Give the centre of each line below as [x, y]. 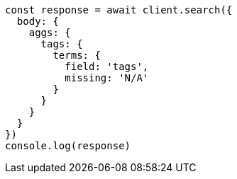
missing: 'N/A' [107, 78]
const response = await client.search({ [119, 10]
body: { [38, 21]
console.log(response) [68, 146]
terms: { [77, 55]
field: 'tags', [107, 67]
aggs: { [50, 33]
